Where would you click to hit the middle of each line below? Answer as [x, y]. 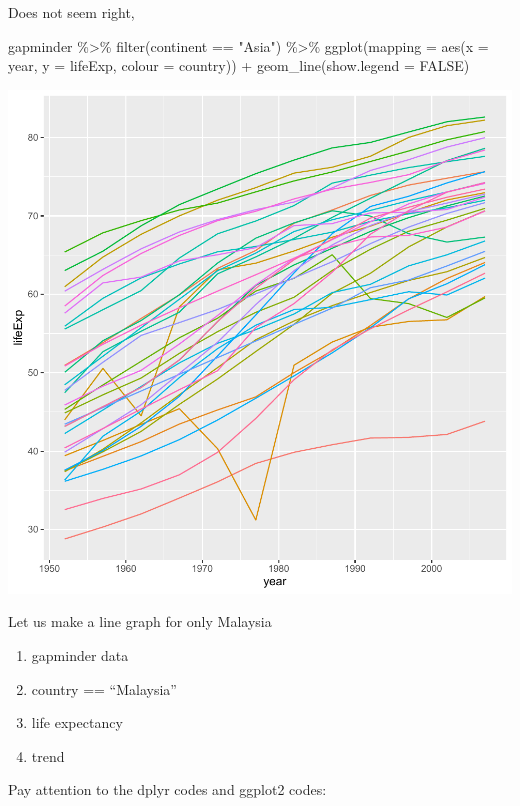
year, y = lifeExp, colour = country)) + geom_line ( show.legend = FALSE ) [239, 65]
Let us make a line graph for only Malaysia [140, 621]
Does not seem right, [71, 12]
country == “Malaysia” [104, 688]
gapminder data [80, 654]
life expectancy [77, 722]
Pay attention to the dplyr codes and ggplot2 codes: [167, 789]
